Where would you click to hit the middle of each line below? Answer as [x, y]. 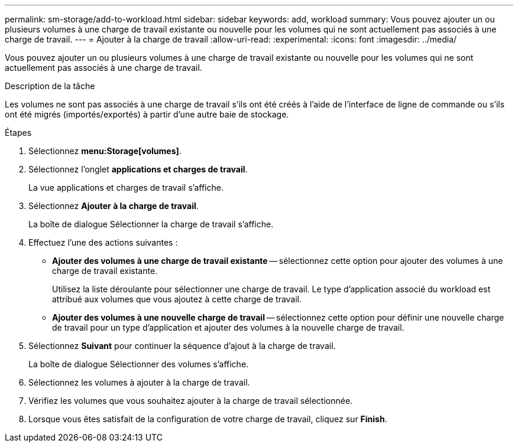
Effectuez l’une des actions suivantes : [103, 242]
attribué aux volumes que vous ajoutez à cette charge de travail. [177, 299]
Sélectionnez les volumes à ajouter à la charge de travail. [139, 382]
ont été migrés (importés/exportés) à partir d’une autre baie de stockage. [147, 114]
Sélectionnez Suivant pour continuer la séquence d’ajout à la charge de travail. [182, 346]
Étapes [18, 133]
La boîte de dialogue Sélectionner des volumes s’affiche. [139, 364]
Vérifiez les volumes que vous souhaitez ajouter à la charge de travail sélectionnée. [191, 401]
